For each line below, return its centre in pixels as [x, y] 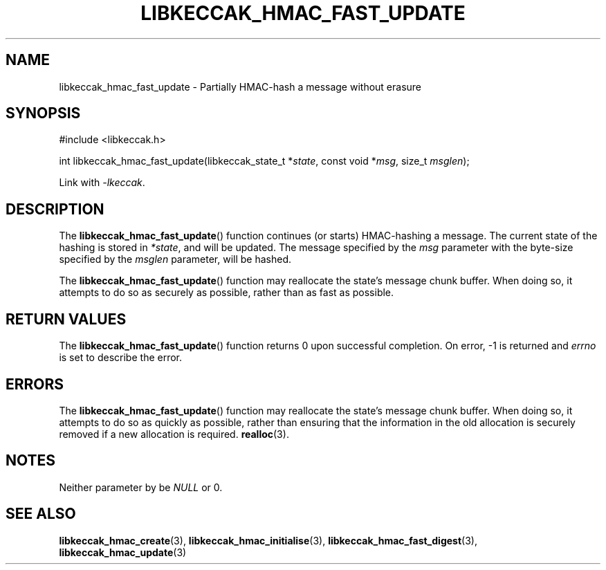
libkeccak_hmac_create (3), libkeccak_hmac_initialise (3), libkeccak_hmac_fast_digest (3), [268, 540]
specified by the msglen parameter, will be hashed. [175, 259]
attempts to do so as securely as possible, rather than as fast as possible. [227, 293]
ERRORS [35, 384]
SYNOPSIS [43, 113]
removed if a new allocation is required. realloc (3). [174, 434]
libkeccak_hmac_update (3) [123, 552]
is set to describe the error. [121, 358]
